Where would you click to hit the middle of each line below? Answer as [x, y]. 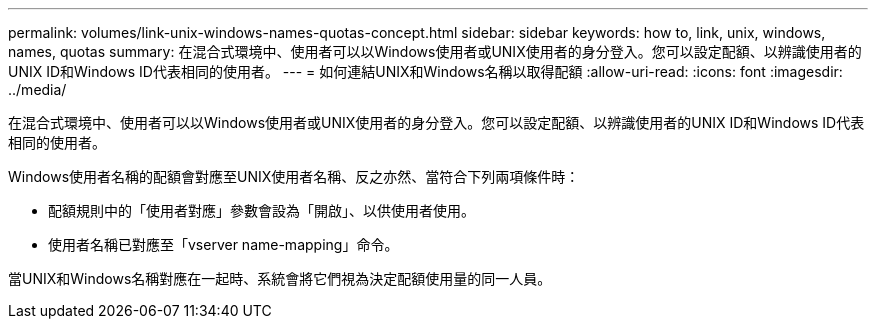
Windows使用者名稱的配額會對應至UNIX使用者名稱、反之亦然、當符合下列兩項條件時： [294, 176]
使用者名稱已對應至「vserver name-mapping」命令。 [223, 244]
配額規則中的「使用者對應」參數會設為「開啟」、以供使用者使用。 [261, 210]
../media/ [37, 89]
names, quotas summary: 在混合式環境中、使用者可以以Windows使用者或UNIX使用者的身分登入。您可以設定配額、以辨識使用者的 [435, 51]
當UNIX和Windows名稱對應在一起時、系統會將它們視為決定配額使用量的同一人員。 [280, 278]
